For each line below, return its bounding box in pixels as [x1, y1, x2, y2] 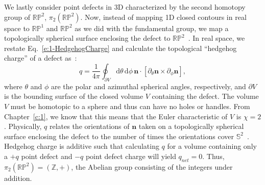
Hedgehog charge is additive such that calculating [4, 141, 159, 151]
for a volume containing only [167, 141, 257, 151]
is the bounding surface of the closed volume [4, 91, 143, 101]
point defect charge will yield [85, 150, 176, 161]
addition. [4, 172, 32, 183]
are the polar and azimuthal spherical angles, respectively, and [51, 81, 246, 91]
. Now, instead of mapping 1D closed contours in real [80, 11, 247, 22]
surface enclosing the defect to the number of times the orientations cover [4, 130, 234, 141]
